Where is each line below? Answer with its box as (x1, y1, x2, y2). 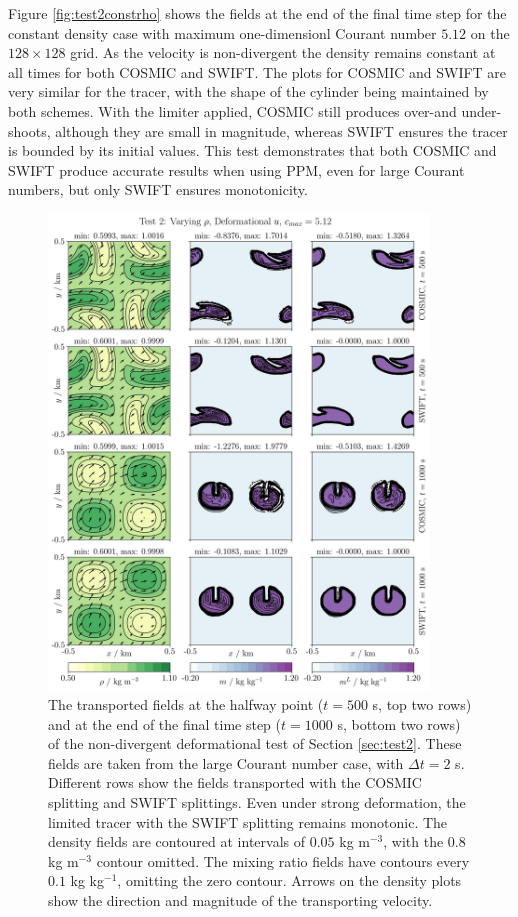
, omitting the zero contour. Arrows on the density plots (117, 870, 462, 891)
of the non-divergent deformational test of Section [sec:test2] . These (48, 733, 462, 754)
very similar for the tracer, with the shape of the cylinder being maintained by (8, 81, 489, 102)
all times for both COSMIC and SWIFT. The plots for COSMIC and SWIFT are (8, 61, 507, 82)
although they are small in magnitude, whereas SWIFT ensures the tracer (55, 120, 508, 141)
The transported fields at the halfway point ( (48, 694, 324, 715)
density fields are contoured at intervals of (48, 831, 306, 852)
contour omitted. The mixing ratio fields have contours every (96, 850, 470, 871)
